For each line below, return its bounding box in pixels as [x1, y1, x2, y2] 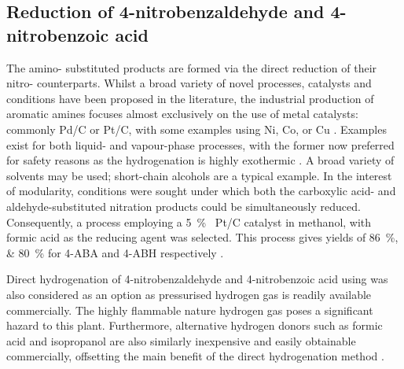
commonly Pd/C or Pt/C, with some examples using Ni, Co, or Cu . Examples [6, 120, 387, 137]
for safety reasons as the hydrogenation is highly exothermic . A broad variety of [6, 152, 395, 168]
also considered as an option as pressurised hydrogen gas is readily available [6, 286, 372, 302]
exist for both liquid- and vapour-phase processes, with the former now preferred [6, 136, 395, 153]
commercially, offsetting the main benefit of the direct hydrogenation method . [6, 348, 384, 364]
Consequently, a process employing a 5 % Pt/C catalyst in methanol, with [6, 213, 372, 230]
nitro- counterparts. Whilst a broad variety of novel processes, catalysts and [6, 75, 372, 91]
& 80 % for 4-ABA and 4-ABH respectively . [6, 244, 224, 260]
